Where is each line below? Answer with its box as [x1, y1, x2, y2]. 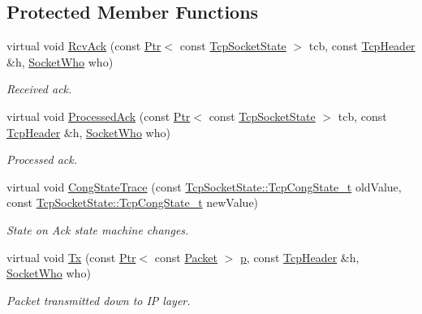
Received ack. [6, 80, 72, 97]
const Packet [154, 248, 218, 265]
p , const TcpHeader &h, [240, 248, 360, 265]
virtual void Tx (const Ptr [6, 248, 136, 265]
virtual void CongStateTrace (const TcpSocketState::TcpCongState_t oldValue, [6, 178, 402, 195]
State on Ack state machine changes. [6, 221, 189, 238]
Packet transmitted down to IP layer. [6, 291, 191, 308]
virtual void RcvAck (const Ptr [6, 37, 161, 54]
